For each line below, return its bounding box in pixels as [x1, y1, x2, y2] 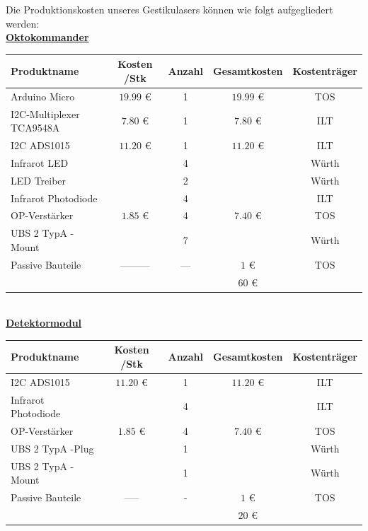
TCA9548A [11, 120, 60, 135]
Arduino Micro [11, 88, 75, 103]
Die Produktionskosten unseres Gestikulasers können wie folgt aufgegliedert [6, 2, 333, 16]
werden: [6, 16, 40, 30]
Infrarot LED [11, 155, 69, 170]
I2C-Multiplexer [11, 106, 80, 121]
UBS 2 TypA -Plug [11, 440, 94, 455]
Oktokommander [6, 30, 89, 45]
